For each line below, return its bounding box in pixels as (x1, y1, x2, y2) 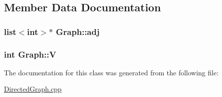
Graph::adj (56, 25, 100, 37)
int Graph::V (4, 48, 56, 60)
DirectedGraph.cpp (4, 84, 62, 94)
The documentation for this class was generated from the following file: (4, 67, 219, 77)
